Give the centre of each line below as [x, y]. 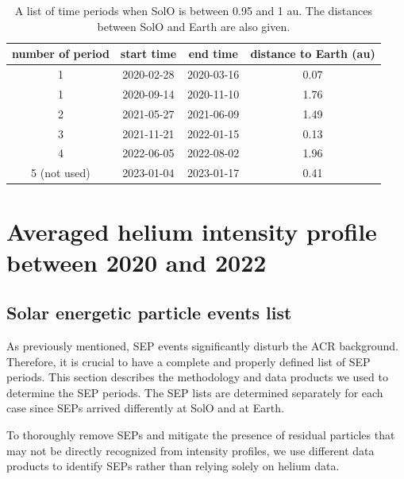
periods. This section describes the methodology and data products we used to [197, 377]
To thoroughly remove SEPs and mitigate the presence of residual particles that [201, 435]
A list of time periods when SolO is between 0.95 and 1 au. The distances [193, 10]
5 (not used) [61, 173]
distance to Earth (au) [313, 54]
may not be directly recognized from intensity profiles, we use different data [190, 450]
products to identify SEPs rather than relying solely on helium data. [173, 466]
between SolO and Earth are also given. [194, 26]
